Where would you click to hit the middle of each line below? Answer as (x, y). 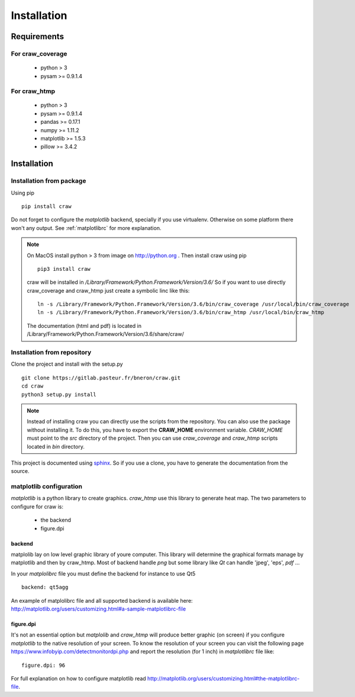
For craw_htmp (33, 91)
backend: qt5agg (45, 587)
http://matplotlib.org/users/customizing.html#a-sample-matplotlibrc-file (99, 609)
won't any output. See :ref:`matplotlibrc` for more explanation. (86, 228)
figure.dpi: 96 (43, 665)
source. (20, 471)
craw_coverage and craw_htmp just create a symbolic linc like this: (108, 290)
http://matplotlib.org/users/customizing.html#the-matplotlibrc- (223, 678)
